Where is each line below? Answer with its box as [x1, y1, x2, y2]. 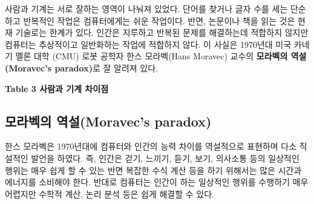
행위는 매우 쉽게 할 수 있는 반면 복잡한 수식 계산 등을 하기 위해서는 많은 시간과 [5, 163, 302, 176]
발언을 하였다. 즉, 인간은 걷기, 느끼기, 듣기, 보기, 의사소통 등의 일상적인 [31, 151, 299, 164]
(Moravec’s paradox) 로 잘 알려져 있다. [5, 61, 158, 74]
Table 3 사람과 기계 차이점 [5, 82, 109, 94]
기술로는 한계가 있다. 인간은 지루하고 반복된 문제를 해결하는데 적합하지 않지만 [15, 26, 309, 39]
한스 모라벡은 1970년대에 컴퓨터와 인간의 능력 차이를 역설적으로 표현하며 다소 [5, 140, 297, 153]
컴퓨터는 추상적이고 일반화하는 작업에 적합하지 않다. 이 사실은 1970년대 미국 [5, 38, 292, 50]
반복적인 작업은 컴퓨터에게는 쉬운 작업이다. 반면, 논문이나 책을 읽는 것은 [23, 14, 295, 27]
